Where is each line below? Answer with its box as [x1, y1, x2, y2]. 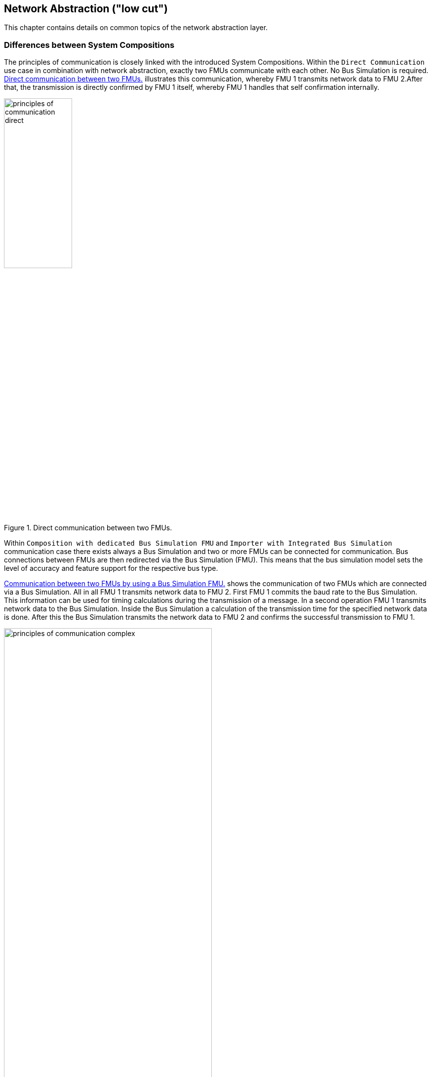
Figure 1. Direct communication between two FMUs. [4, 523, 172, 532]
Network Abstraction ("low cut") [4, 2, 168, 15]
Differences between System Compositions [4, 40, 175, 50]
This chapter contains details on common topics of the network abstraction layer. [4, 23, 268, 32]
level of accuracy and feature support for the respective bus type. [4, 563, 218, 572]
